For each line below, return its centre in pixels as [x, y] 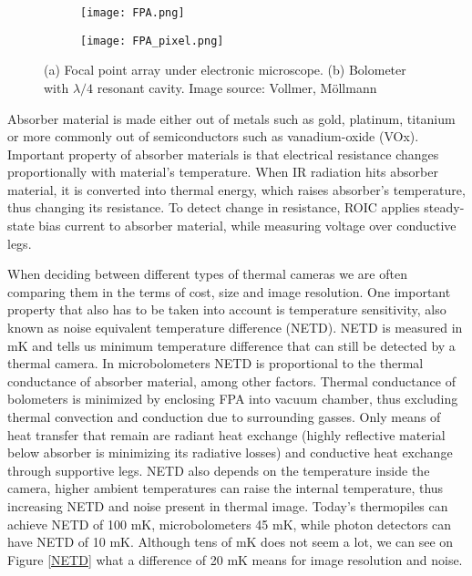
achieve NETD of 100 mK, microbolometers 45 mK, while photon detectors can [230, 524]
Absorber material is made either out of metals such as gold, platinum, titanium [231, 118]
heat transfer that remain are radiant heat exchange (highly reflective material [226, 434]
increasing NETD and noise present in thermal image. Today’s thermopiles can [228, 505]
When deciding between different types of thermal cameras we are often [207, 274]
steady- [444, 207]
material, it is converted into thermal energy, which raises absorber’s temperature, [236, 189]
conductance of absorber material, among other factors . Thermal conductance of [231, 381]
